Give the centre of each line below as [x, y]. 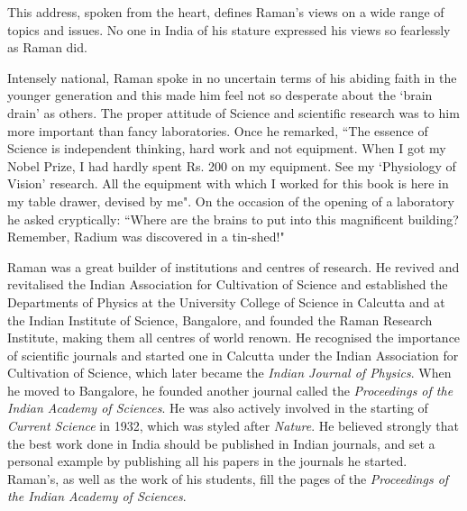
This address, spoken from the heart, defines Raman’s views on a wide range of [226, 12]
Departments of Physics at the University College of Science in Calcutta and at [226, 301]
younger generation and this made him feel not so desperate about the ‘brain [220, 95]
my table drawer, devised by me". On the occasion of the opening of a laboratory [231, 201]
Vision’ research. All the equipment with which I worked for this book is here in [228, 183]
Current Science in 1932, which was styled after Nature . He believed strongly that [233, 426]
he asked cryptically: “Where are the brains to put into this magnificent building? [233, 219]
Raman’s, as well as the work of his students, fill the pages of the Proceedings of [228, 478]
